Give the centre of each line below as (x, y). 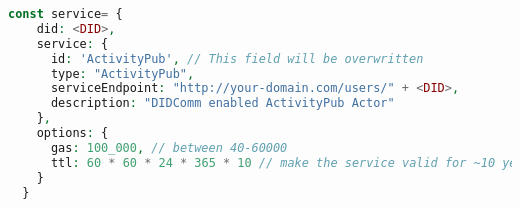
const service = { (65, 14)
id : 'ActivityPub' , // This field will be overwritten (237, 58)
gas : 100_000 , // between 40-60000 (169, 147)
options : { (72, 133)
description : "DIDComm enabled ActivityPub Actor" (222, 103)
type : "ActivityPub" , (122, 73)
